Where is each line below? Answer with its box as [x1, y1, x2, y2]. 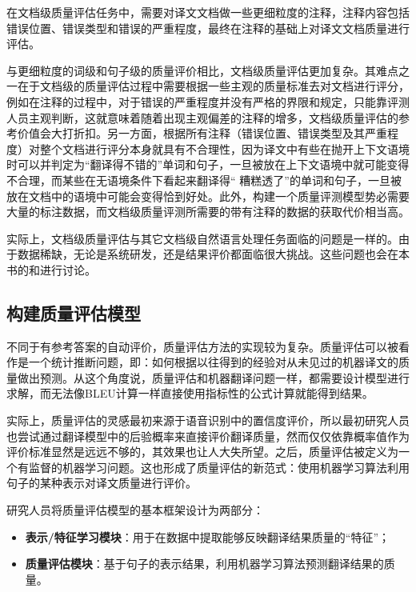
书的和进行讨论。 [6, 261, 96, 278]
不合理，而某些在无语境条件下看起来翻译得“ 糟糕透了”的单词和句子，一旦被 [6, 171, 402, 188]
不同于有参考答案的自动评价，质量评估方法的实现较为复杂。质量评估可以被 [6, 338, 398, 354]
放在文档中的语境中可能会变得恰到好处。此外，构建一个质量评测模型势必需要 [6, 187, 410, 204]
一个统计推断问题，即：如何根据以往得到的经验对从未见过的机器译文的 [28, 354, 398, 370]
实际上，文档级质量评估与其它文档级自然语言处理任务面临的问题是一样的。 [6, 230, 398, 246]
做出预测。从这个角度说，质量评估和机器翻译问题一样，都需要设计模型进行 [17, 369, 410, 386]
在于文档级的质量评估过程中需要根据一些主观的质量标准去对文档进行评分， [17, 78, 410, 94]
